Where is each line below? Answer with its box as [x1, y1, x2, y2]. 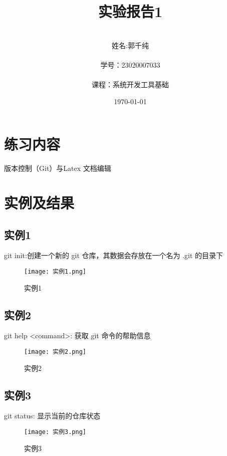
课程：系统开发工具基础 [92, 79, 169, 90]
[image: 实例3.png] [24, 428, 87, 436]
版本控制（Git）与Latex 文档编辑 [4, 163, 111, 173]
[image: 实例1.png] [24, 268, 87, 275]
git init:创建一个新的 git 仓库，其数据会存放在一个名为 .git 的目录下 [4, 250, 223, 261]
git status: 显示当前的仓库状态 [4, 410, 101, 421]
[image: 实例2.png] [24, 348, 87, 356]
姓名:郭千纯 [112, 40, 149, 50]
